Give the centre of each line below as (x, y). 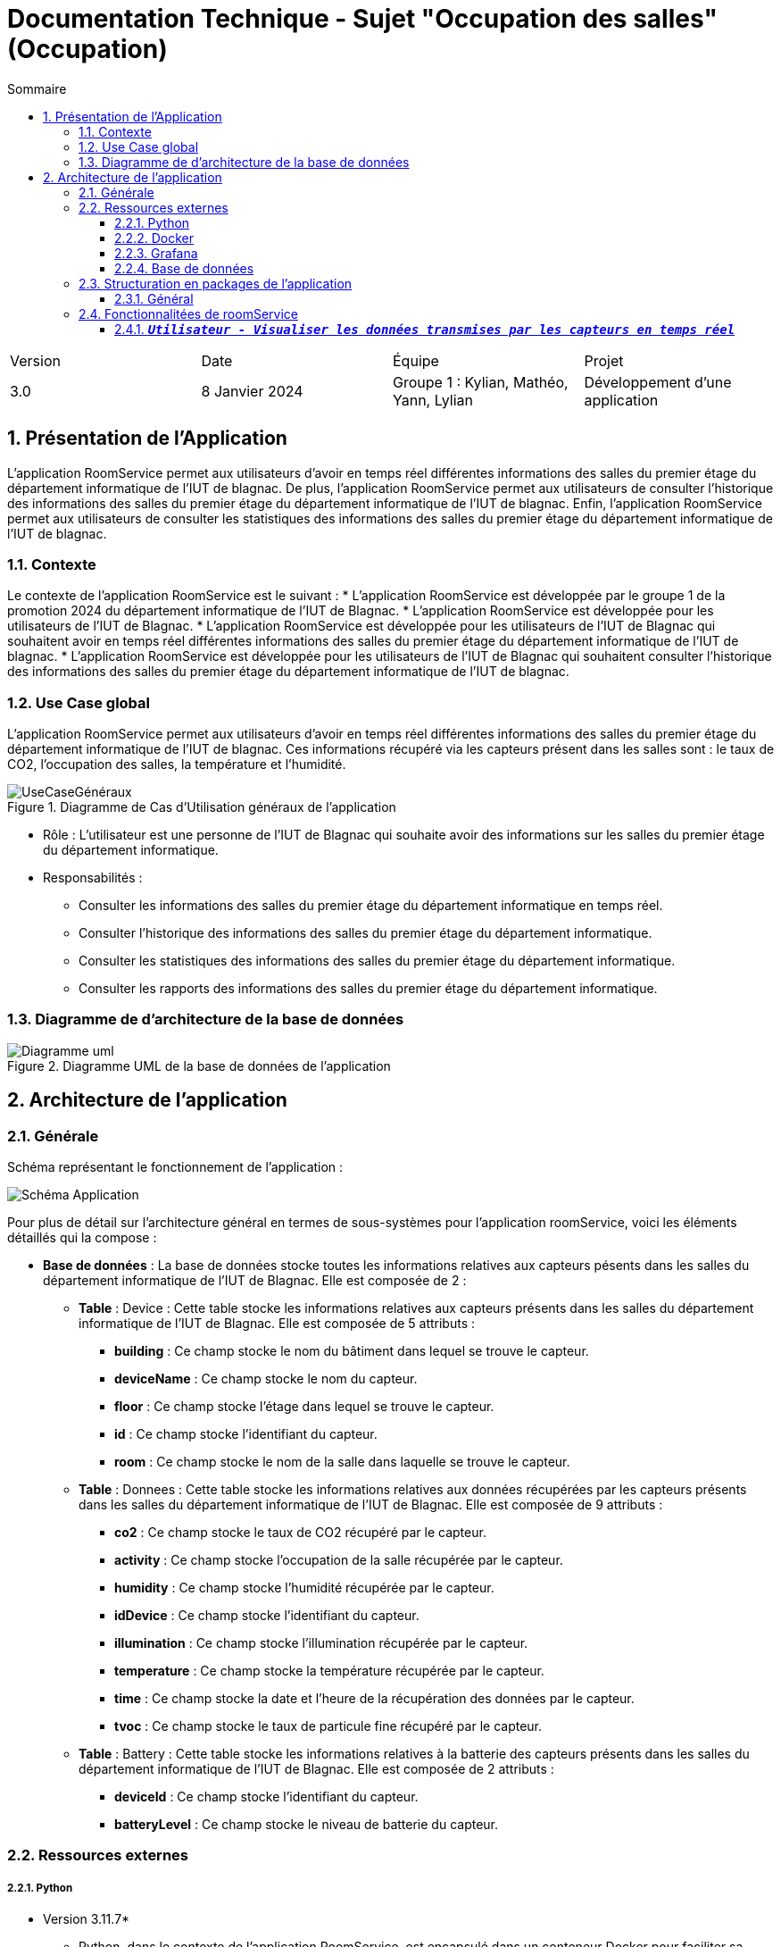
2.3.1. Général (154, 298)
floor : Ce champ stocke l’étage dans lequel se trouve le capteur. (304, 1407)
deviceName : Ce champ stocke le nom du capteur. (266, 1379)
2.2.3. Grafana (156, 253)
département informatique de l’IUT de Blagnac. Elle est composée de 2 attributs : (316, 1769)
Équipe (416, 360)
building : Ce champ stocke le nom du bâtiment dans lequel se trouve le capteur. (352, 1351)
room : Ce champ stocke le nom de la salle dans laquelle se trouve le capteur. (342, 1462)
